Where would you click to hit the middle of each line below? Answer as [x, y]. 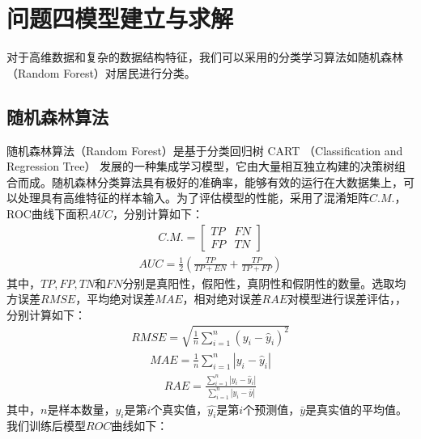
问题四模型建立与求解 [120, 18]
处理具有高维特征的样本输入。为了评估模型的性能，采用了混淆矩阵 [193, 198]
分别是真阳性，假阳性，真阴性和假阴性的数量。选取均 [264, 283]
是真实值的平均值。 [357, 409]
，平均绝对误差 [115, 299]
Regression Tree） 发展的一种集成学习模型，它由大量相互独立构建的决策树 [201, 166]
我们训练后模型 [46, 426]
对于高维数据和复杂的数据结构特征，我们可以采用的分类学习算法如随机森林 [205, 57]
